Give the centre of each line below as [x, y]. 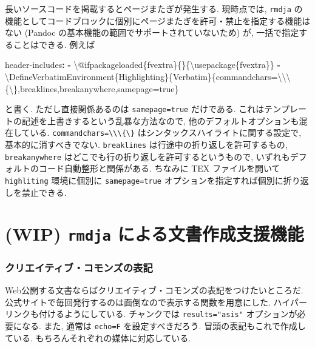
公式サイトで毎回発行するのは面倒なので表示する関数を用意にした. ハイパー [156, 302]
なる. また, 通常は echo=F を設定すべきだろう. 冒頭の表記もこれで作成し [164, 325]
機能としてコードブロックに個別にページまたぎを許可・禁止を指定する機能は [158, 20]
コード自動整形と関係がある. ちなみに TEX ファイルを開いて [159, 168]
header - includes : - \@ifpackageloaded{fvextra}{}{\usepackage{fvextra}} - [143, 65]
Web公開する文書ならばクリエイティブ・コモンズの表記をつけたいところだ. [154, 290]
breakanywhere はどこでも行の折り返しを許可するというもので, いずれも [147, 156]
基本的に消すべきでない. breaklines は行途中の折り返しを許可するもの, [146, 145]
